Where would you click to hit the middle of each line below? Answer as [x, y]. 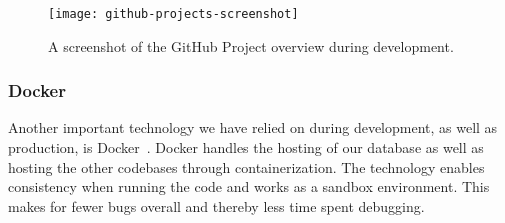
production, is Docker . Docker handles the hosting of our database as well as [246, 147]
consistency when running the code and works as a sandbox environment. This [249, 186]
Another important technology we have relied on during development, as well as [253, 127]
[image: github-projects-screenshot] [173, 14]
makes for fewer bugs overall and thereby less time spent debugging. [216, 205]
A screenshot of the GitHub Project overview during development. [251, 45]
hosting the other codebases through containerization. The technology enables [246, 166]
